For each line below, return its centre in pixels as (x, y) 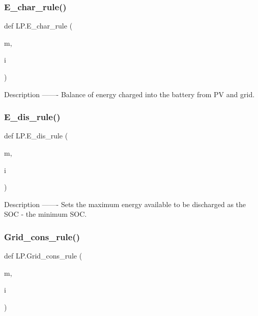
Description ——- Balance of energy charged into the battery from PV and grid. (130, 94)
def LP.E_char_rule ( (38, 26)
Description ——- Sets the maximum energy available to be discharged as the (125, 204)
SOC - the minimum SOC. (46, 214)
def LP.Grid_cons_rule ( (43, 256)
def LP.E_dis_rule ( (36, 136)
